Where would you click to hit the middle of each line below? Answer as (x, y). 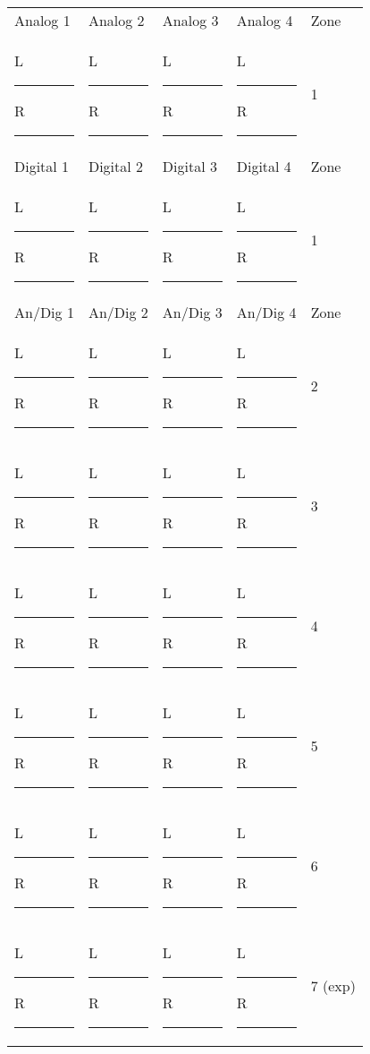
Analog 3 (190, 20)
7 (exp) (333, 985)
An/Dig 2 (118, 312)
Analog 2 (116, 20)
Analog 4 (265, 20)
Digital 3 (189, 166)
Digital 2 (116, 166)
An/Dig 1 (44, 312)
